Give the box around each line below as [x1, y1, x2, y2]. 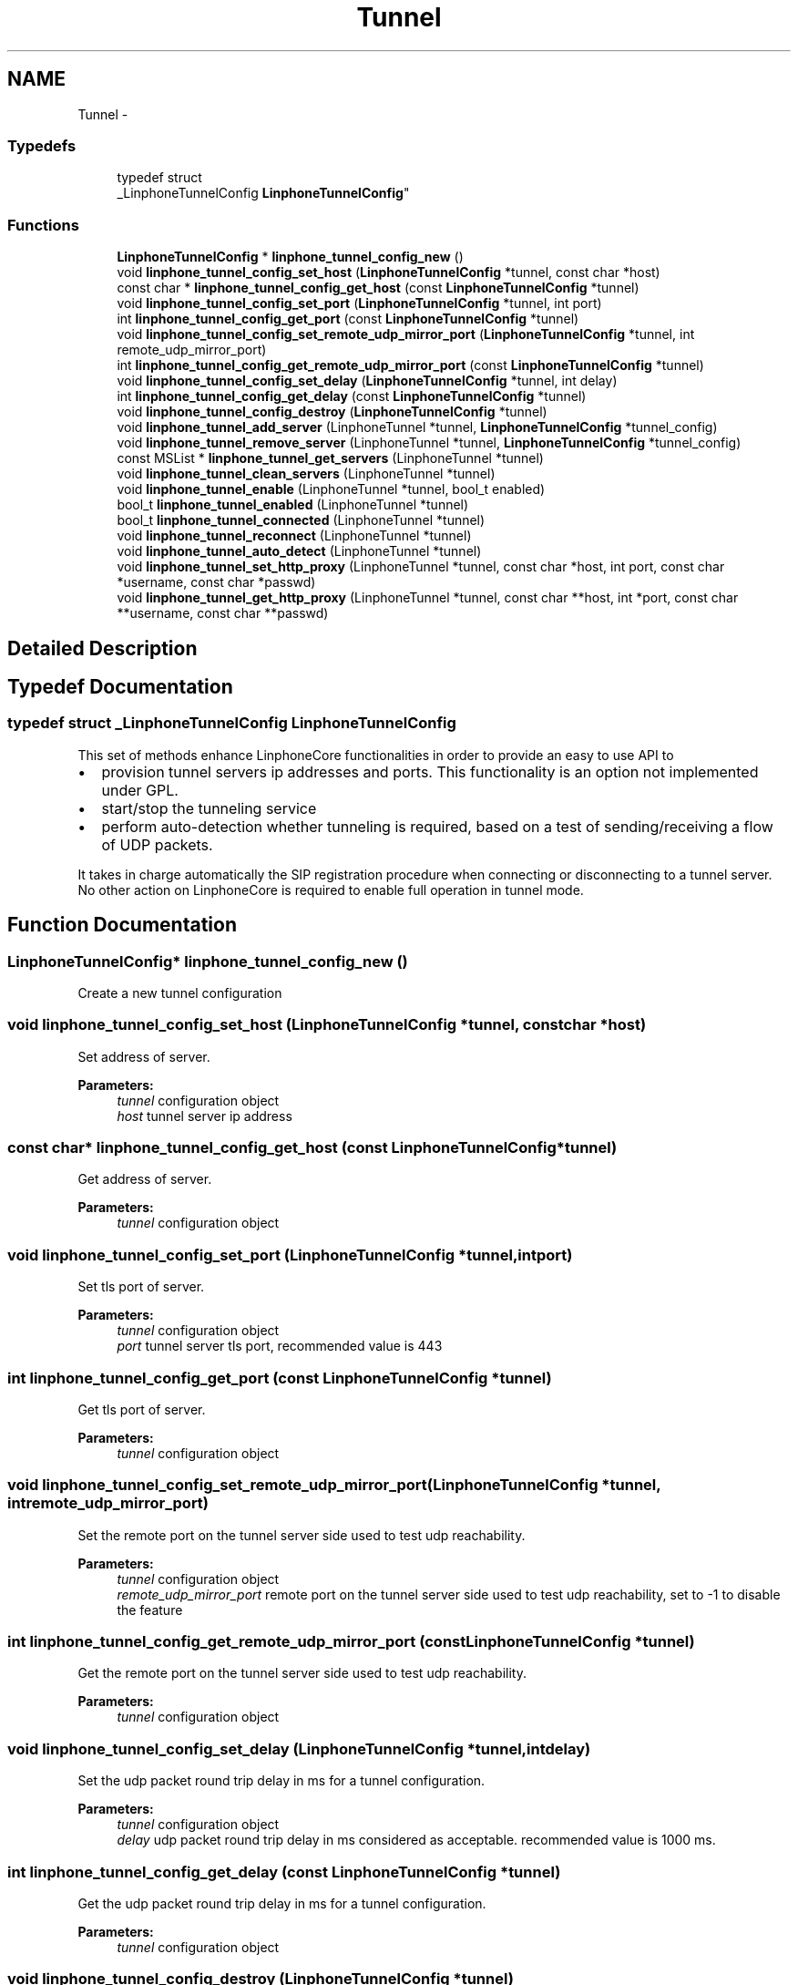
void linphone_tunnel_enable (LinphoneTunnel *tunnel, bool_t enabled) [117, 481, 546, 498]
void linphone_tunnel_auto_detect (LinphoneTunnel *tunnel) [117, 543, 482, 560]
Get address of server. [77, 1171, 212, 1188]
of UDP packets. [101, 835, 213, 854]
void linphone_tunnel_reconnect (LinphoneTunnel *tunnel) [117, 528, 472, 544]
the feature [117, 1601, 183, 1618]
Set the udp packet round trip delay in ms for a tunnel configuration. [77, 1773, 486, 1789]
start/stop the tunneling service [101, 798, 317, 818]
